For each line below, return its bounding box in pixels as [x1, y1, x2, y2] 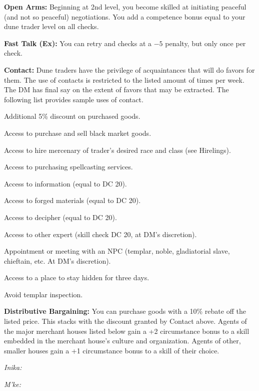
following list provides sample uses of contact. [4, 94, 143, 104]
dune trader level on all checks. [4, 21, 99, 32]
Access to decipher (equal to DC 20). [4, 212, 117, 222]
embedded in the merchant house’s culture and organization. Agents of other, [4, 335, 241, 346]
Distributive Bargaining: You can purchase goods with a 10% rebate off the [4, 306, 246, 316]
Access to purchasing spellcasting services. [4, 161, 133, 172]
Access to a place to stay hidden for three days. [4, 272, 149, 283]
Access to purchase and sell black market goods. [4, 127, 151, 138]
